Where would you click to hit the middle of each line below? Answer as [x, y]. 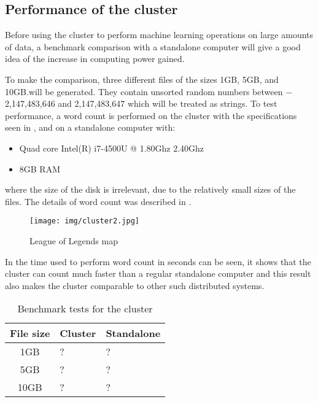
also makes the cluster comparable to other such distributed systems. [135, 285]
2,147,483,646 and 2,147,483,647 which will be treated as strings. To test [141, 103]
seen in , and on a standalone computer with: [90, 127]
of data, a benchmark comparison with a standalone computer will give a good [153, 46]
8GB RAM [40, 168]
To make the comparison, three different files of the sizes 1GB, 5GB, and [142, 79]
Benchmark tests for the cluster [85, 309]
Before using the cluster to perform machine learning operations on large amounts [159, 35]
